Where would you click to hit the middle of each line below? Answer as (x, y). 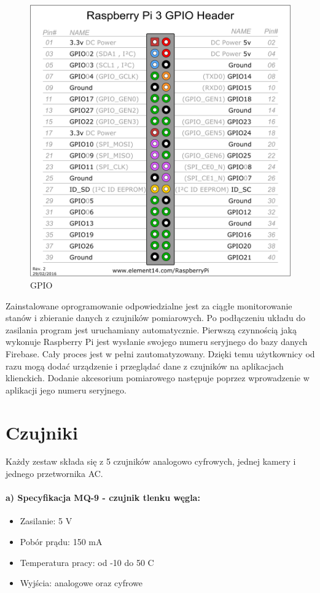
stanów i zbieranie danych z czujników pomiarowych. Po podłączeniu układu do (156, 318)
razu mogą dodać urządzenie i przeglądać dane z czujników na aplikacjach (145, 366)
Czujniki (42, 432)
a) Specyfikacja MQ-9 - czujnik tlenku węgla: (103, 498)
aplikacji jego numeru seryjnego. (66, 390)
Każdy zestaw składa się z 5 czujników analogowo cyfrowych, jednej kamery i (151, 461)
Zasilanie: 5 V (46, 521)
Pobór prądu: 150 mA (61, 542)
